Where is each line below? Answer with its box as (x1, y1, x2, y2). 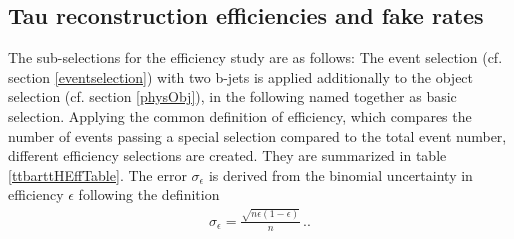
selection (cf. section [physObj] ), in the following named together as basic (8, 86, 457, 107)
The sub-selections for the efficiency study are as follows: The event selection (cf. (8, 47, 503, 68)
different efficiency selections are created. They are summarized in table (8, 145, 447, 166)
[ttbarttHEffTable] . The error (8, 164, 187, 185)
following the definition (78, 184, 220, 205)
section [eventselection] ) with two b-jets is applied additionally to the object (8, 66, 474, 87)
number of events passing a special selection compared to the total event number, (8, 125, 507, 146)
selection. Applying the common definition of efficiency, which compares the (8, 105, 472, 126)
